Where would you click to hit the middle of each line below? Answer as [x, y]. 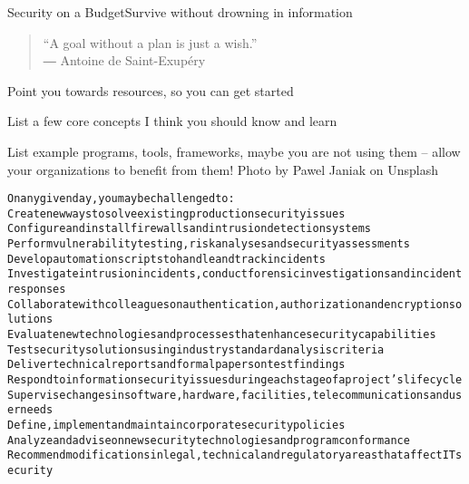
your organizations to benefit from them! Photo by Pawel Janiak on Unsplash [223, 169]
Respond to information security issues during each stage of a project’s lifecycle [235, 380]
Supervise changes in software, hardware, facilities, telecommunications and [228, 395]
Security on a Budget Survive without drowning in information [180, 12]
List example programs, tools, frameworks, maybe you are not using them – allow [234, 151]
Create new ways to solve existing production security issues [176, 213]
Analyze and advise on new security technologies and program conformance [209, 440]
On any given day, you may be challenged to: [121, 199]
